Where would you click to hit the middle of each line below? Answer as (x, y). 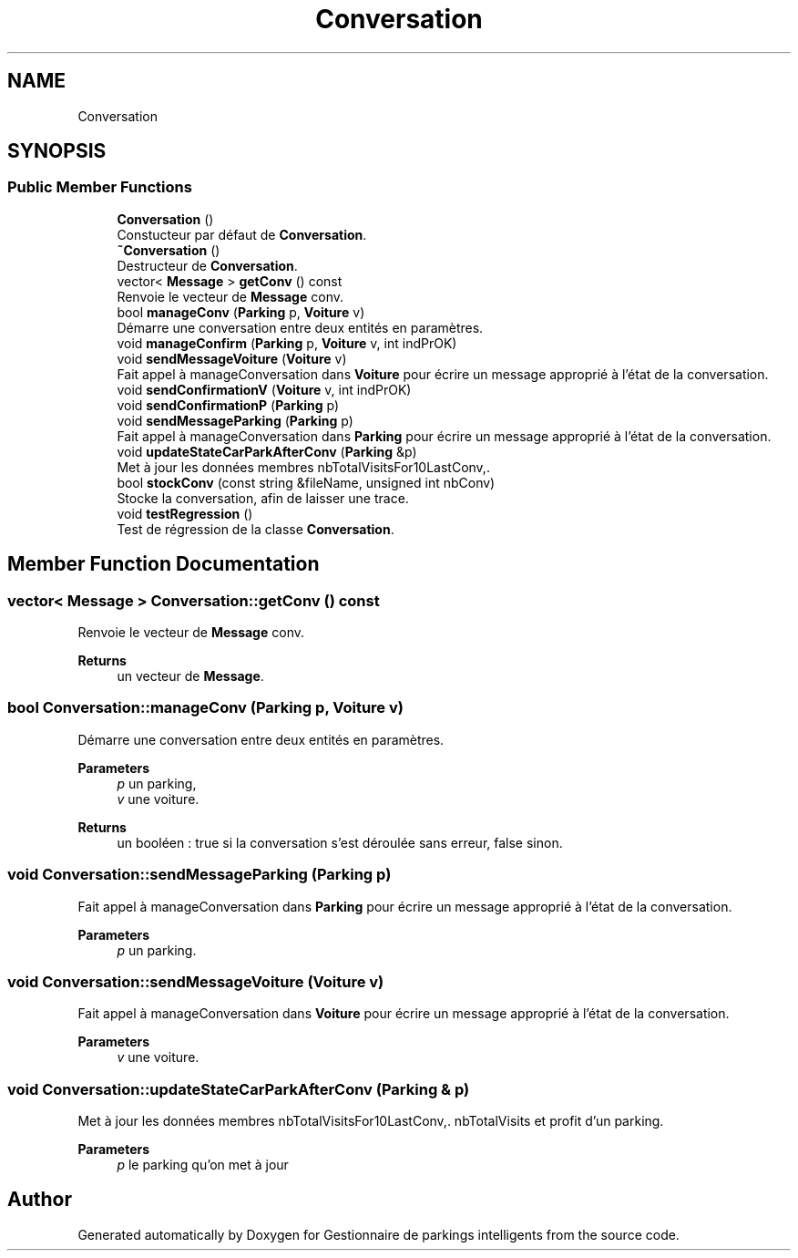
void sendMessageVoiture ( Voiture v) (232, 358)
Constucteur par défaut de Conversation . (242, 234)
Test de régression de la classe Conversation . (256, 529)
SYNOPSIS (57, 151)
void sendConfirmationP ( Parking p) (228, 405)
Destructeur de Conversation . (207, 265)
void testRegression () (185, 513)
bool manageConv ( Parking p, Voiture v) (241, 312)
